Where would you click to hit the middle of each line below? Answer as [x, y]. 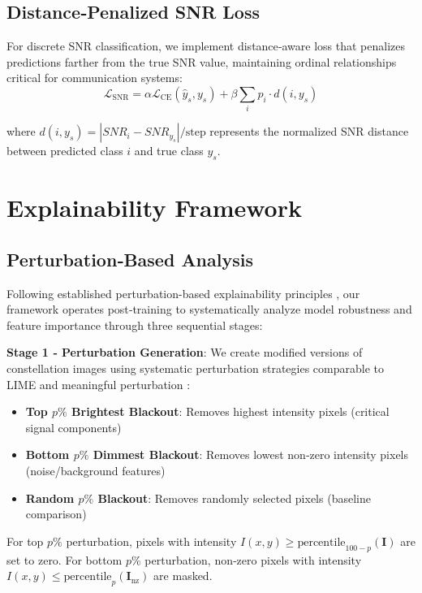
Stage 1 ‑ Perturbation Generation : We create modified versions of [185, 352]
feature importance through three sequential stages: [135, 325]
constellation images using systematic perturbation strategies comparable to [196, 368]
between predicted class [65, 151]
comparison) [56, 514]
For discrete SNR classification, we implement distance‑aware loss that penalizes [206, 46]
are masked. [183, 576]
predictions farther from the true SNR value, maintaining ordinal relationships [202, 61]
